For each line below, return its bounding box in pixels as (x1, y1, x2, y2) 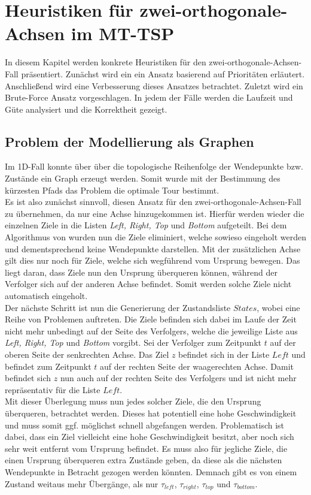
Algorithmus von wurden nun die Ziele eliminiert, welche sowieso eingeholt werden (5, 231, 306, 243)
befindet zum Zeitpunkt (5, 360, 92, 372)
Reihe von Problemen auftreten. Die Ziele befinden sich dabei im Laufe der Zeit (5, 313, 297, 325)
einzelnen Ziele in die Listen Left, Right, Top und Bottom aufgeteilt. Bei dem (5, 219, 287, 231)
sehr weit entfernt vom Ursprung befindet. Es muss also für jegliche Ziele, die (5, 442, 288, 454)
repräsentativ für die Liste (5, 383, 100, 396)
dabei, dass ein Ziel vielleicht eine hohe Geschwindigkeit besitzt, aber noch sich (5, 430, 294, 443)
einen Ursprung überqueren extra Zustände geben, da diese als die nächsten (5, 454, 282, 466)
